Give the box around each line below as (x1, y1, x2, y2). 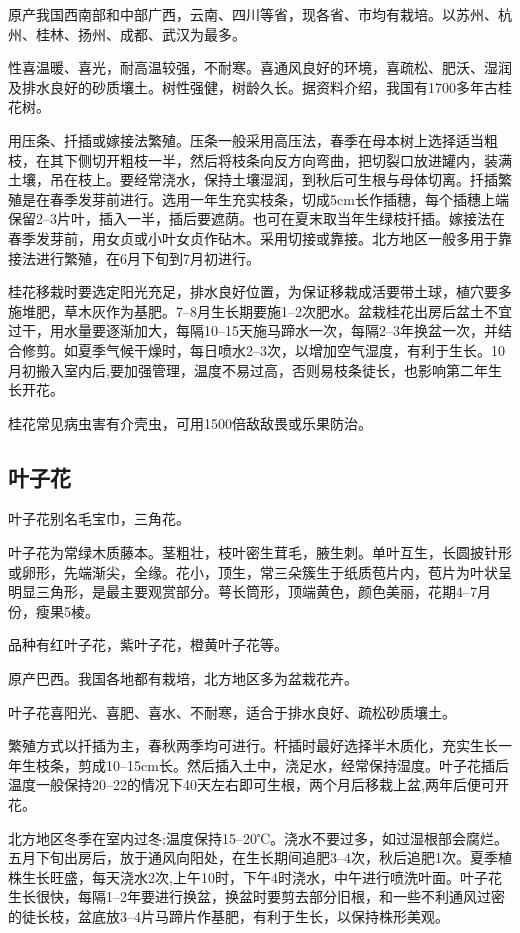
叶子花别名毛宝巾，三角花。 (8, 508, 190, 529)
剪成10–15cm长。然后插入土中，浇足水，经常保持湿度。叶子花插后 (77, 754, 509, 775)
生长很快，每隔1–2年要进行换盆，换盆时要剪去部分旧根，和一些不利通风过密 (8, 886, 505, 907)
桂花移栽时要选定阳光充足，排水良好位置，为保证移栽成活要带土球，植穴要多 (8, 281, 512, 302)
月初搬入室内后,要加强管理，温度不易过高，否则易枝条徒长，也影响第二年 (8, 359, 488, 380)
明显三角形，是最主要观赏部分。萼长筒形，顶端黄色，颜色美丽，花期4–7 (8, 581, 477, 602)
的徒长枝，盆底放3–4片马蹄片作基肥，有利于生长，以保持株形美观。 (8, 905, 449, 926)
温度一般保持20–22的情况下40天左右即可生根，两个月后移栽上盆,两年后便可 (8, 774, 495, 795)
